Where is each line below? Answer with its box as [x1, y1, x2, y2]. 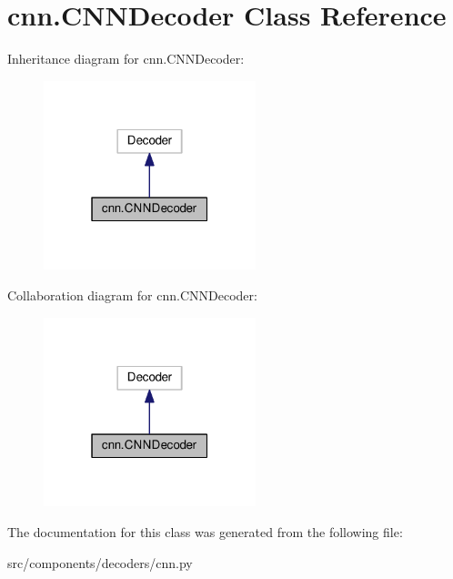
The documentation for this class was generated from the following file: [7, 523, 403, 541]
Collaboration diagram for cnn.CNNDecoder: [7, 286, 257, 305]
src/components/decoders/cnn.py [7, 553, 193, 572]
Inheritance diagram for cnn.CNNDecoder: [7, 49, 245, 68]
